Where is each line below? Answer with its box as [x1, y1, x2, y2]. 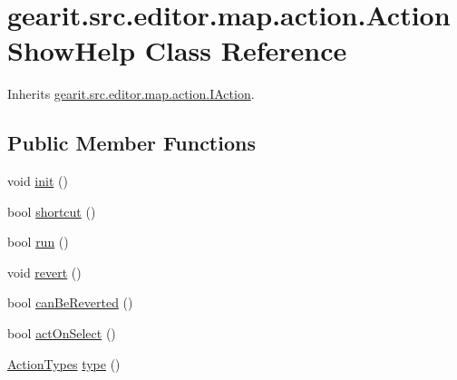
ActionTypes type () [7, 354, 121, 373]
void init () [7, 171, 68, 190]
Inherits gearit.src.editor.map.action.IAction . [7, 84, 255, 103]
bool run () [7, 232, 69, 251]
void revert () [7, 262, 82, 281]
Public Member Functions [7, 129, 256, 157]
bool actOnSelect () [7, 324, 116, 343]
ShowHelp [7, 32, 136, 69]
